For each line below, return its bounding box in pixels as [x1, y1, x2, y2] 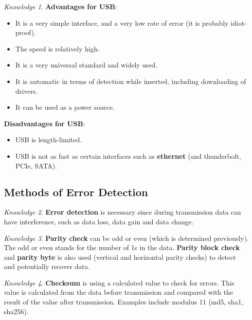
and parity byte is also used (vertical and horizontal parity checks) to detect [4, 252, 236, 262]
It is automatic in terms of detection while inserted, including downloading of [15, 76, 246, 86]
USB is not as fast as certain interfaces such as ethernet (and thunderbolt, [15, 151, 241, 161]
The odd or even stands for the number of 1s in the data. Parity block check [4, 242, 240, 253]
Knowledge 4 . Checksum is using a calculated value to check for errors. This [4, 277, 234, 287]
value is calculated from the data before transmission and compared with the [4, 287, 234, 297]
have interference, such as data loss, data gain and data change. [4, 216, 194, 226]
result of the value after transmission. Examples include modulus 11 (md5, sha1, [4, 297, 244, 307]
